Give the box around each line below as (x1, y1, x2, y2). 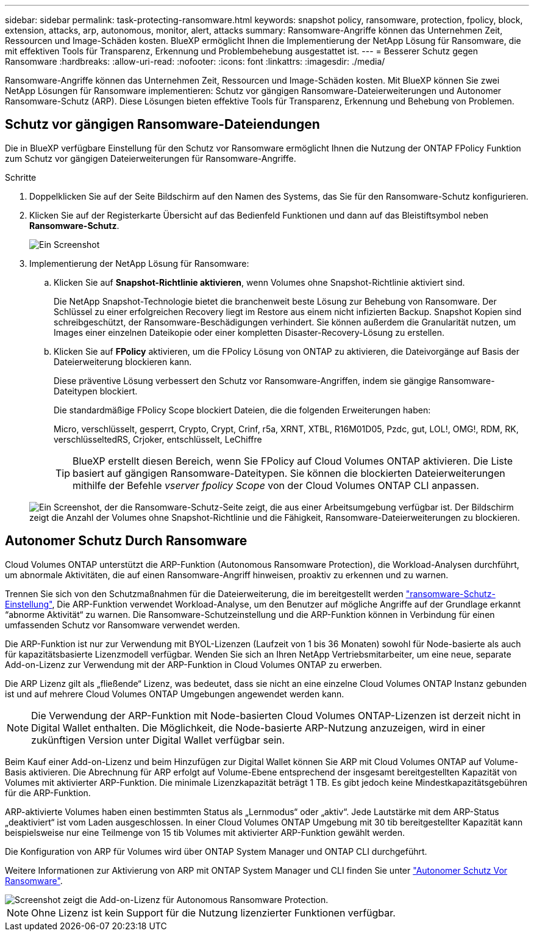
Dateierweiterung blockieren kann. (54, 356, 192, 367)
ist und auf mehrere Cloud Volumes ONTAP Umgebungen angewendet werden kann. (5, 688, 344, 699)
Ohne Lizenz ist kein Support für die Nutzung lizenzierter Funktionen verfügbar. (31, 906, 396, 919)
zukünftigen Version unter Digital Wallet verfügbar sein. (31, 733, 285, 746)
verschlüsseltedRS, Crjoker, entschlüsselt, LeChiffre (54, 434, 262, 444)
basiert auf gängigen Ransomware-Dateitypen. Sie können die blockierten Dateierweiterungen (73, 466, 505, 479)
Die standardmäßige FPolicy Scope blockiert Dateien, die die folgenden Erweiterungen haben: (54, 404, 431, 415)
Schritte (5, 172, 37, 183)
